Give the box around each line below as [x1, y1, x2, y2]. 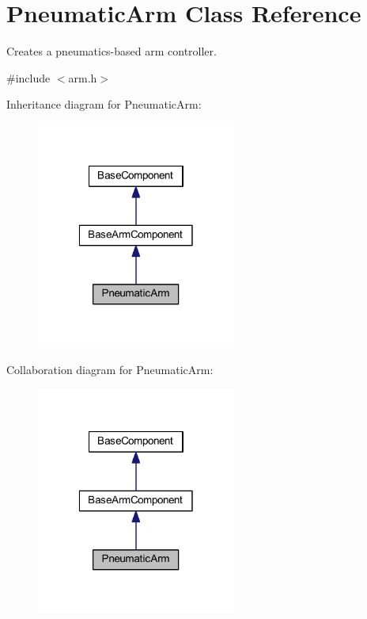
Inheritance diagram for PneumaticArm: [6, 96, 202, 113]
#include [6, 69, 51, 86]
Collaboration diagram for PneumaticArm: [6, 361, 214, 377]
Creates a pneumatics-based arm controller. [6, 43, 217, 59]
